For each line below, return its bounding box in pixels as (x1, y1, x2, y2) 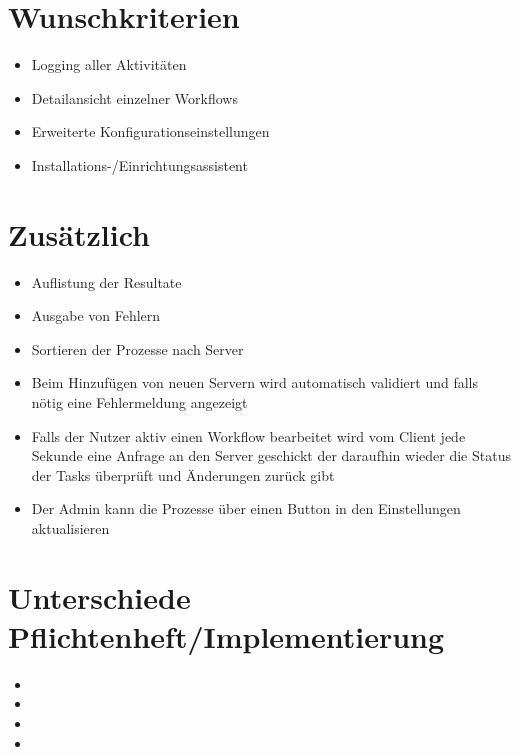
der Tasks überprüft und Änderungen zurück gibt (31, 464, 335, 485)
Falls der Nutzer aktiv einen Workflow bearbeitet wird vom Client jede (31, 425, 466, 446)
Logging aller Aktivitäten (31, 54, 187, 75)
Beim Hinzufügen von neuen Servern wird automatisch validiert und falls (31, 372, 479, 393)
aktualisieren (31, 517, 110, 538)
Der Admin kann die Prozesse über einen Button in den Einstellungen (31, 498, 461, 519)
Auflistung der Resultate (31, 271, 182, 292)
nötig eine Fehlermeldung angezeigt (31, 392, 248, 412)
